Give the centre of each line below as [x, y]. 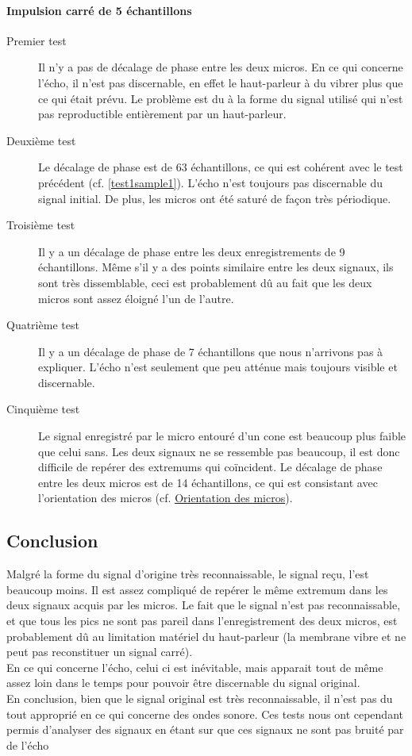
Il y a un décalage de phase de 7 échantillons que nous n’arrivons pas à [211, 351]
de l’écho [28, 744]
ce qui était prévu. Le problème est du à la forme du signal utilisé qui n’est [221, 98]
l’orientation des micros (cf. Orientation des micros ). [166, 498]
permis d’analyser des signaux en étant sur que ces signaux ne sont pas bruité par [205, 729]
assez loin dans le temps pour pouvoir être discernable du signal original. [183, 683]
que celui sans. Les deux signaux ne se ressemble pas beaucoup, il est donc [219, 451]
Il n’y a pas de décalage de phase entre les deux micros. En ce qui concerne [221, 67]
